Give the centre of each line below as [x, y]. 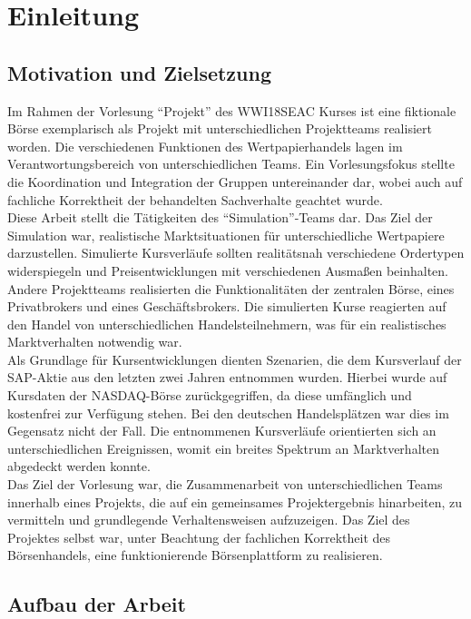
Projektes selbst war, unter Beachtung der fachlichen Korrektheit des [199, 537]
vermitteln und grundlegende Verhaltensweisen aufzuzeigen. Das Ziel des [209, 520]
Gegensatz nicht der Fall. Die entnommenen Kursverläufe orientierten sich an [222, 431]
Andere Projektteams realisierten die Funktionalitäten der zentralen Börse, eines [231, 288]
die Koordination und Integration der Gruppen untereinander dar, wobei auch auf [235, 181]
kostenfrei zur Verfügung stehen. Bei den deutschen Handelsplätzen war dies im [228, 413]
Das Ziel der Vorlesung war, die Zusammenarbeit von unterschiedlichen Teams [225, 484]
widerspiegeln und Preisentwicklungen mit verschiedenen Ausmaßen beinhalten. [228, 270]
